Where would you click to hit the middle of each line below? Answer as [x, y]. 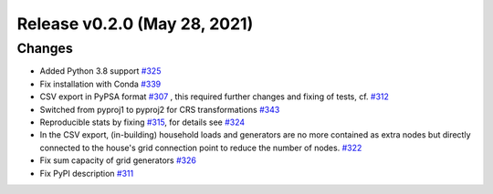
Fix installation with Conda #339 [100, 84]
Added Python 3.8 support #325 [100, 71]
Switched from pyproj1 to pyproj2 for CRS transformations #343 [160, 109]
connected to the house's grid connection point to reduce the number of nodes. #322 [201, 148]
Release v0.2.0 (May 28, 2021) [135, 24]
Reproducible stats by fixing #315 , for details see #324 [142, 122]
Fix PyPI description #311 [87, 173]
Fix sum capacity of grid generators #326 [118, 160]
